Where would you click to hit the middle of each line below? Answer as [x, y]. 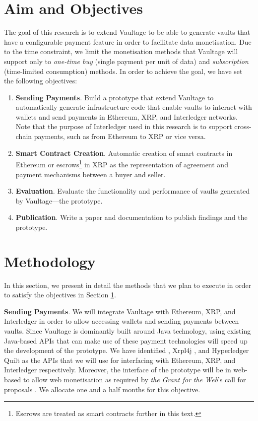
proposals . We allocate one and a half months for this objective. [102, 389]
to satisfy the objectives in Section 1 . [60, 295]
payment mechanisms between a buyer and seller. [91, 174]
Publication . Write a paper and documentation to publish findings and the [131, 217]
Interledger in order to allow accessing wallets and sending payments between [122, 321]
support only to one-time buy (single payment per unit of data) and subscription [126, 61]
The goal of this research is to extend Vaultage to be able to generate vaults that [127, 32]
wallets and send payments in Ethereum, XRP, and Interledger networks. [127, 116]
